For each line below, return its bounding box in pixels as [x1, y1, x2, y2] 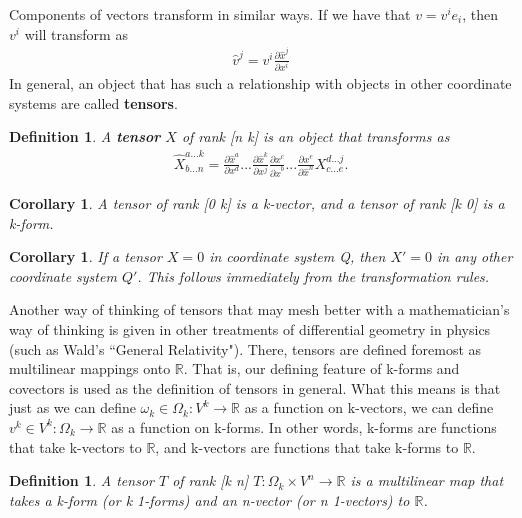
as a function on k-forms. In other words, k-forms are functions [111, 416, 497, 437]
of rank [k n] [172, 470, 249, 491]
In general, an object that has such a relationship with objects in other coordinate [9, 73, 512, 93]
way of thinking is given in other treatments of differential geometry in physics [9, 318, 491, 339]
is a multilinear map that [350, 470, 504, 491]
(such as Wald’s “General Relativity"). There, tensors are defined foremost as [9, 338, 482, 359]
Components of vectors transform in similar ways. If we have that [9, 4, 411, 24]
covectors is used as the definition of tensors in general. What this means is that [9, 377, 501, 398]
